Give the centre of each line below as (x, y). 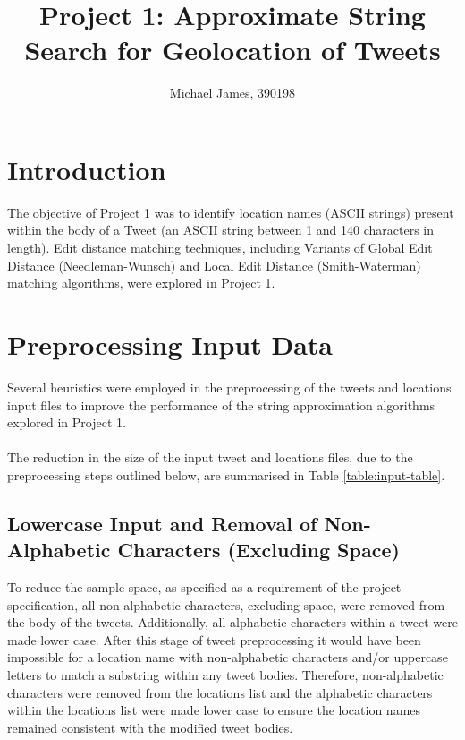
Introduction (87, 169)
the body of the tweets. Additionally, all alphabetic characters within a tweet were (232, 622)
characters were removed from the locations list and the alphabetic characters (220, 692)
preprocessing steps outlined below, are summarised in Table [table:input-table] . (226, 474)
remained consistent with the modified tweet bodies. (150, 727)
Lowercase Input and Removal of (162, 523)
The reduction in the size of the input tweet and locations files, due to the (210, 457)
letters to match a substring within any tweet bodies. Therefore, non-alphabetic (225, 675)
